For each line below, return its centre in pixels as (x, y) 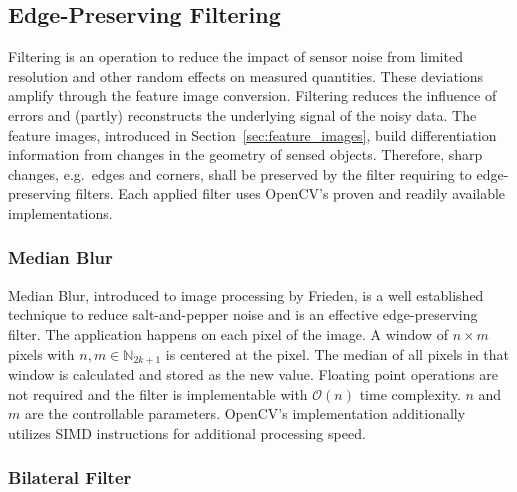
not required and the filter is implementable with (158, 393)
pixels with (41, 353)
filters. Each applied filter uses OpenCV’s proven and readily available (290, 193)
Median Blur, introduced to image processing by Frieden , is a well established (246, 294)
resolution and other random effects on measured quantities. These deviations (246, 75)
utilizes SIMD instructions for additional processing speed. (187, 432)
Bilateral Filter (70, 477)
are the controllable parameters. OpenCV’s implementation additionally (245, 413)
